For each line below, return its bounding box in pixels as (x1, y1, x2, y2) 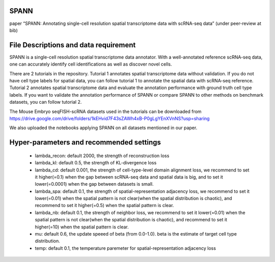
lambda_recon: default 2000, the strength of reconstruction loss (35, 153, 170, 159)
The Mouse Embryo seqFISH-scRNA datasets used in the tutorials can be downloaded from (9, 108, 202, 114)
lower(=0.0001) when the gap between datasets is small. (35, 181, 154, 187)
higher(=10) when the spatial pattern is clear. (35, 224, 129, 230)
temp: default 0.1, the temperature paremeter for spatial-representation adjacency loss (35, 245, 216, 251)
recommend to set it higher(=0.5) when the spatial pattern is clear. (35, 202, 174, 209)
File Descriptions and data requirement (9, 41, 136, 49)
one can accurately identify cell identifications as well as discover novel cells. (9, 61, 172, 67)
